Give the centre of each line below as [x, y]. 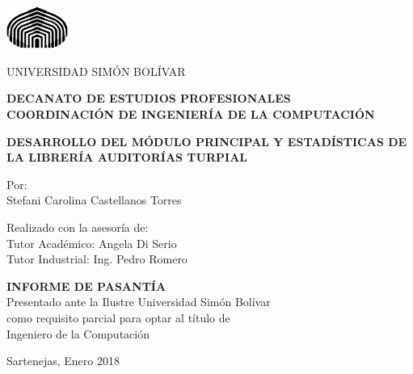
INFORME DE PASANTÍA [86, 286]
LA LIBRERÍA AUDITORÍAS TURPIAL [127, 157]
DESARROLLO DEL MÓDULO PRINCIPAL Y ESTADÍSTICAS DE [207, 141]
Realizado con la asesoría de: [78, 227]
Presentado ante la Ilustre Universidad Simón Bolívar [139, 302]
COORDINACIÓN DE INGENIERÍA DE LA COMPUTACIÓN [191, 114]
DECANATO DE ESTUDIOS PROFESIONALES [149, 98]
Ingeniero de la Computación [78, 333]
